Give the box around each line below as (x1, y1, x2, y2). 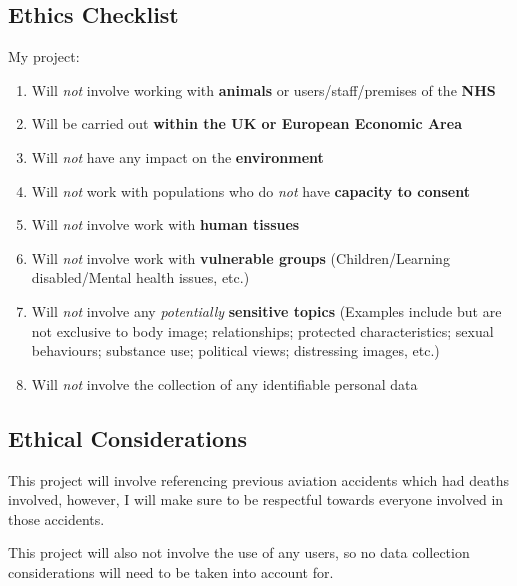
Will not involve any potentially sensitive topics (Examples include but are (31, 300, 502, 321)
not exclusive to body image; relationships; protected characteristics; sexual (31, 320, 494, 341)
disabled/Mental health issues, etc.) (31, 267, 250, 288)
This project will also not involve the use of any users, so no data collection (8, 542, 470, 563)
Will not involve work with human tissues (31, 214, 300, 235)
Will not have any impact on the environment (31, 146, 324, 167)
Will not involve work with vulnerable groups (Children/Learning (31, 247, 450, 268)
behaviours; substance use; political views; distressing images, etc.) (31, 340, 440, 361)
